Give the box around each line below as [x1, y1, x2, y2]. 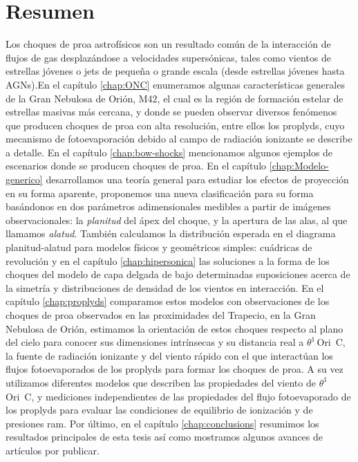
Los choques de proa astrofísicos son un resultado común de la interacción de [6, 37, 331, 51]
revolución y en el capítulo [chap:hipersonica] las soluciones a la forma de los [6, 253, 330, 268]
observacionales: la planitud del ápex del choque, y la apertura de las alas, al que [6, 212, 348, 227]
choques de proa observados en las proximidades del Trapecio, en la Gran [6, 308, 316, 322]
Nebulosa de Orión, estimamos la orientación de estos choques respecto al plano [6, 321, 343, 335]
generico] [6, 172, 43, 187]
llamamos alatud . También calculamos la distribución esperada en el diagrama [6, 226, 336, 241]
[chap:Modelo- [269, 158, 329, 173]
